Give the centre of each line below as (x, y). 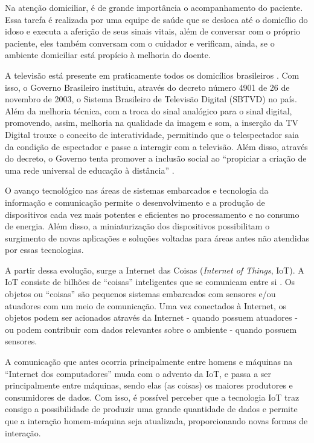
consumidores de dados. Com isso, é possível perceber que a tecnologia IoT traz (152, 397)
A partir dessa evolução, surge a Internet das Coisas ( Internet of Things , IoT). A (155, 270)
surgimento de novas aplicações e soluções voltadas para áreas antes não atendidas (157, 238)
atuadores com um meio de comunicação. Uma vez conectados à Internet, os (146, 305)
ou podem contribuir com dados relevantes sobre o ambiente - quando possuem (151, 329)
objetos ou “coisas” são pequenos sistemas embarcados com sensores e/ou (140, 294)
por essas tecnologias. (44, 250)
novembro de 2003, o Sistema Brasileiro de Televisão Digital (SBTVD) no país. (151, 99)
